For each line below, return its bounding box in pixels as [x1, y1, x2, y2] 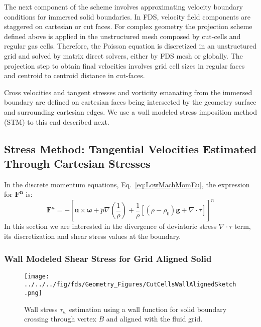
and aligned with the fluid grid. [106, 313, 203, 324]
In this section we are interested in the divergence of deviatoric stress [4, 221, 217, 231]
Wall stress [24, 303, 58, 314]
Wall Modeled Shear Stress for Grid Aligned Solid [4, 252, 212, 264]
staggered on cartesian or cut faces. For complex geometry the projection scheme [4, 21, 252, 32]
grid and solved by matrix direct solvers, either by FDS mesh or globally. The [4, 50, 243, 61]
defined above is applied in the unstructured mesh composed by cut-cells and [4, 31, 241, 41]
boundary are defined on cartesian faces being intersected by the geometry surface [4, 97, 256, 107]
